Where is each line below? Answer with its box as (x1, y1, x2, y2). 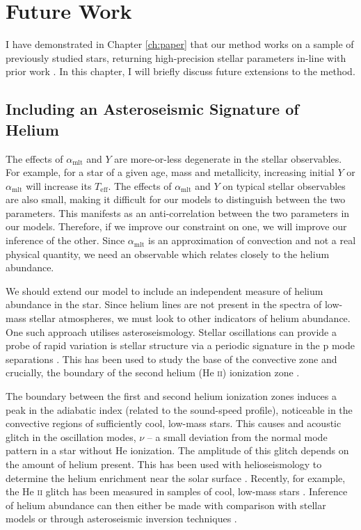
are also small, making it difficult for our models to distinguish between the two (6, 192, 346, 207)
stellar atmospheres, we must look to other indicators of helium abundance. (29, 311, 351, 326)
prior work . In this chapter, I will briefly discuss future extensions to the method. (6, 64, 355, 79)
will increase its (26, 178, 92, 193)
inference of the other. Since (6, 233, 125, 248)
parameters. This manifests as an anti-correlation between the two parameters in (6, 205, 350, 220)
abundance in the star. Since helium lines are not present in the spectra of (6, 297, 322, 312)
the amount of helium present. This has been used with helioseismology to (6, 456, 322, 471)
